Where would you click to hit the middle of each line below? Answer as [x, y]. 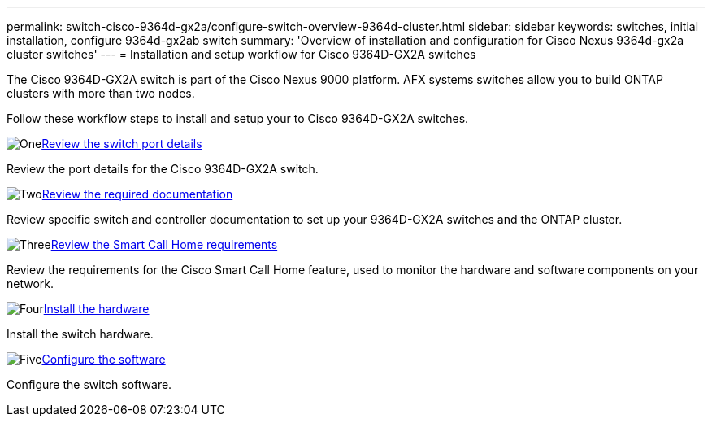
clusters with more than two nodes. [101, 93]
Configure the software [104, 359]
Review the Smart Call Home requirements [164, 244]
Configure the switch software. [89, 384]
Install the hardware [96, 309]
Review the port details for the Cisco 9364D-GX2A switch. [163, 169]
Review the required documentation [137, 194]
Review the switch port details [122, 144]
